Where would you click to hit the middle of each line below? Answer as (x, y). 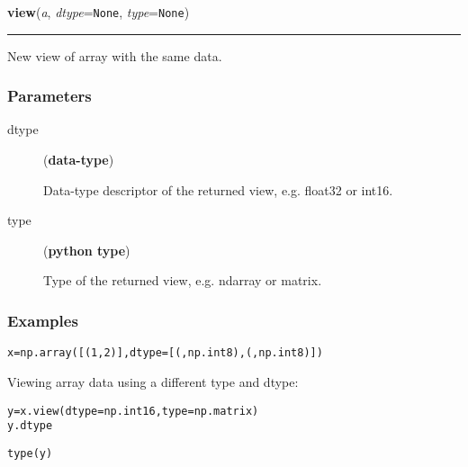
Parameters (49, 96)
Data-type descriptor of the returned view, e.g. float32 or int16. (218, 189)
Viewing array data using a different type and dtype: (153, 381)
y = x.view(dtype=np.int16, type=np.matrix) (133, 411)
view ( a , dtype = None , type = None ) (99, 12)
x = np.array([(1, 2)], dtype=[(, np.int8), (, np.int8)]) (165, 353)
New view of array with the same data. (115, 55)
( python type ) (87, 250)
